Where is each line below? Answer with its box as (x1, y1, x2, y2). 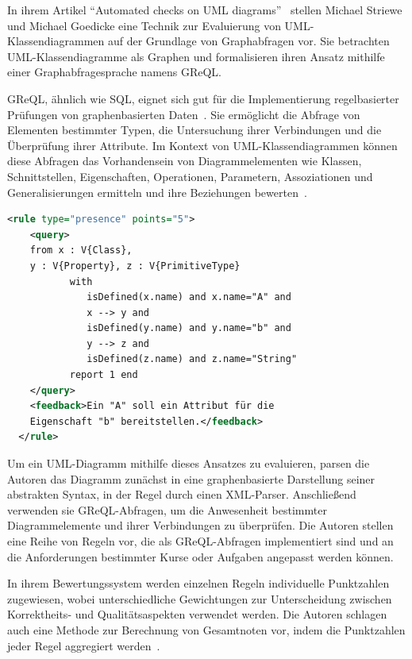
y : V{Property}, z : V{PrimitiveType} (29, 260, 241, 272)
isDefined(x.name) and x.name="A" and (87, 291, 291, 303)
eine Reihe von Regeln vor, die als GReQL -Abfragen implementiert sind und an (7, 533, 394, 549)
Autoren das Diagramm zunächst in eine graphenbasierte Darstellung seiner (7, 470, 375, 487)
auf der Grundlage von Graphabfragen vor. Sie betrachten (107, 33, 390, 49)
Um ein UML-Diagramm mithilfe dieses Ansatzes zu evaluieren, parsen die (7, 455, 370, 472)
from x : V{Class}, (29, 245, 133, 256)
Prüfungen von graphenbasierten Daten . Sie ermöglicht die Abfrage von (7, 106, 360, 122)
